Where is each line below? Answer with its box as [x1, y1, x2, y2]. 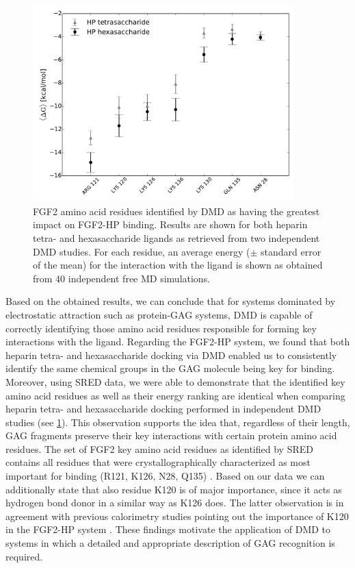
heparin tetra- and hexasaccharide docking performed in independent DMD [5, 402, 321, 416]
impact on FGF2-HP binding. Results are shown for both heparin [33, 217, 308, 232]
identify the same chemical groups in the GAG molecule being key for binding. [5, 361, 335, 375]
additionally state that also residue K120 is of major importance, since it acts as [5, 482, 342, 496]
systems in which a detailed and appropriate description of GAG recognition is [5, 536, 335, 550]
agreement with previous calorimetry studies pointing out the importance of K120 [5, 508, 349, 523]
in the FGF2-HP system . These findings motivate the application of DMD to [5, 522, 331, 536]
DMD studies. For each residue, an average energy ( [33, 244, 250, 258]
